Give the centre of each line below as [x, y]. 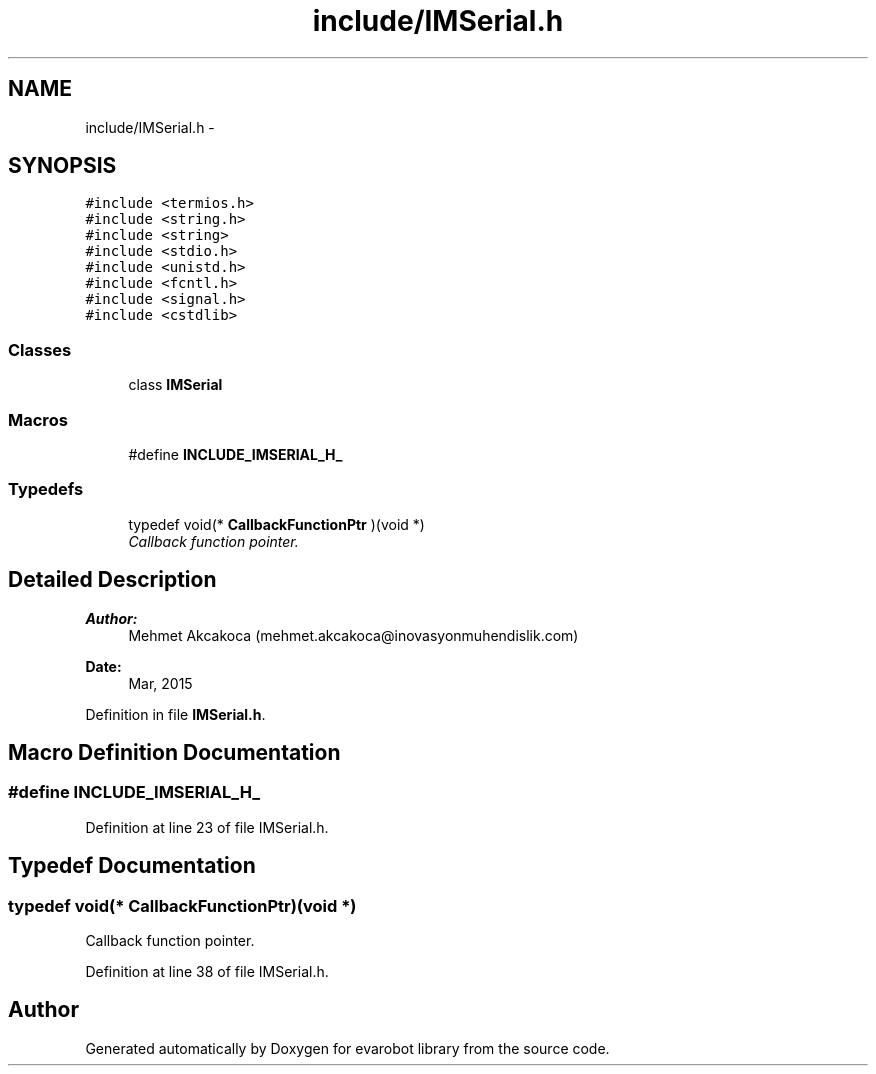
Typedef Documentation [132, 866]
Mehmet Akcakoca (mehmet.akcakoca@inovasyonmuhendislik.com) [353, 635]
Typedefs [46, 489]
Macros [38, 419]
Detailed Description [112, 580]
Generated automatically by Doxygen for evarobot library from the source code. [347, 1048]
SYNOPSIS [62, 166]
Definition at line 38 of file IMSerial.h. [207, 971]
